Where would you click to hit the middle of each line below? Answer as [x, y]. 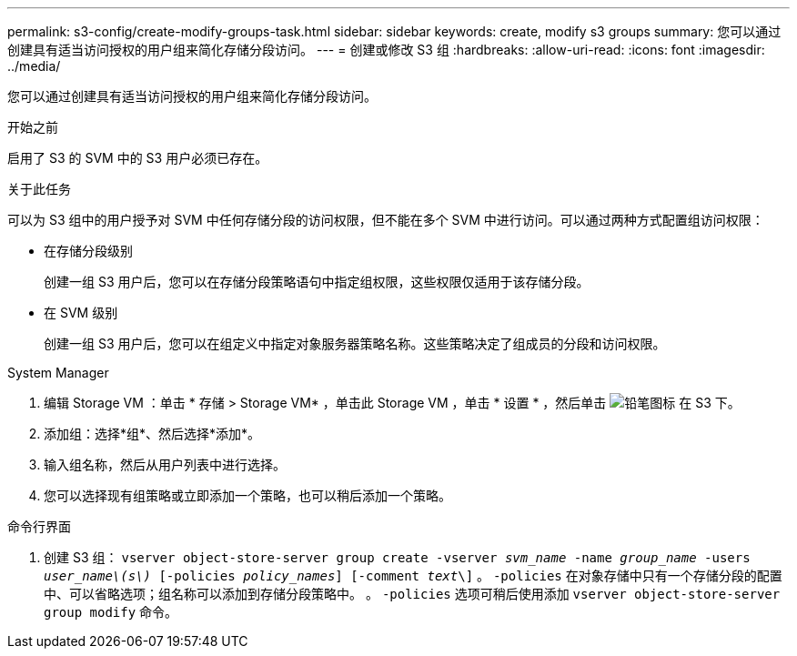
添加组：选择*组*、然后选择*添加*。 [152, 434]
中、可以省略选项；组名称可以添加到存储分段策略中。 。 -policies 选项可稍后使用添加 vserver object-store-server [412, 594]
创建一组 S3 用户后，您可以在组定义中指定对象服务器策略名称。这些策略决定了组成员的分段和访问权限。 [355, 343]
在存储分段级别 [88, 251]
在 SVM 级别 [81, 313]
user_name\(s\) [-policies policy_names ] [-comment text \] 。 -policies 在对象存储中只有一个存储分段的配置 [413, 575]
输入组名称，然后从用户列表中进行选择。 [165, 464]
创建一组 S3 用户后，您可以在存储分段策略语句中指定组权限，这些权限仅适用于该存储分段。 [317, 282]
